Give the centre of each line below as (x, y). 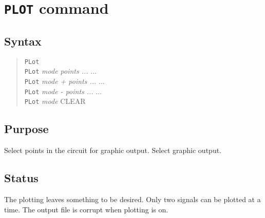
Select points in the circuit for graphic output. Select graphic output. (113, 150)
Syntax (23, 41)
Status (21, 178)
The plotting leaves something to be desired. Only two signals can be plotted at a (132, 199)
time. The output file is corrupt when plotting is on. (86, 209)
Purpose (26, 129)
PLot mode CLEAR (55, 101)
